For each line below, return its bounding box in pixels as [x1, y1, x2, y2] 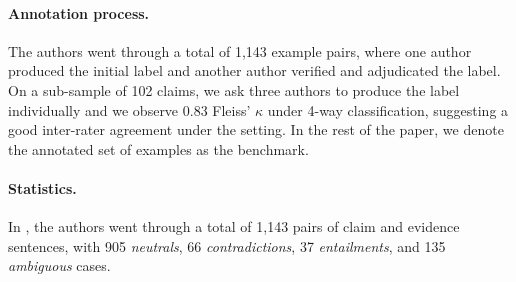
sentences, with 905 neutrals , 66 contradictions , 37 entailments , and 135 [8, 235, 446, 256]
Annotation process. [8, 2, 150, 23]
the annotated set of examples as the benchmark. [8, 138, 309, 159]
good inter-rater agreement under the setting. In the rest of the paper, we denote [8, 119, 504, 140]
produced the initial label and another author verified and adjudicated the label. [8, 60, 501, 81]
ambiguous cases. [8, 255, 111, 276]
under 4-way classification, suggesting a [267, 99, 509, 120]
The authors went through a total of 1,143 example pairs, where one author [8, 40, 472, 61]
